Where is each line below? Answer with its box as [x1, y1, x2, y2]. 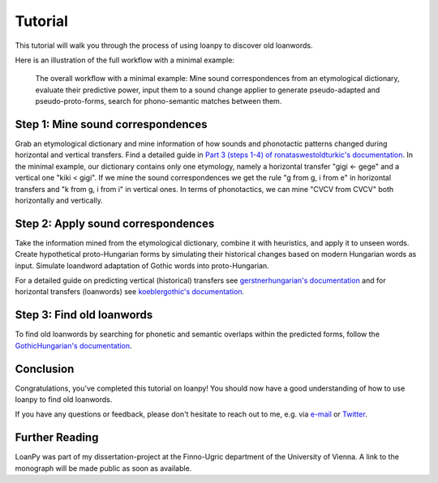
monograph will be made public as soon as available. [15, 463, 192, 473]
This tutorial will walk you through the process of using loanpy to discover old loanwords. [15, 41, 313, 50]
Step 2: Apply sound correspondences [15, 216, 215, 230]
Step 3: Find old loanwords [15, 308, 153, 322]
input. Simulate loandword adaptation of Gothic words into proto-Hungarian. [15, 260, 269, 271]
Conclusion [15, 361, 75, 376]
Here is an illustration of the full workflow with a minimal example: [15, 55, 235, 65]
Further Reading [15, 430, 99, 445]
